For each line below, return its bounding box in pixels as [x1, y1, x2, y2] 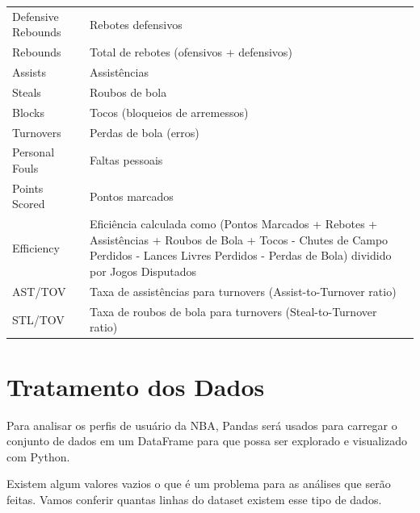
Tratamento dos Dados [6, 369, 265, 402]
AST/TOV [12, 282, 66, 299]
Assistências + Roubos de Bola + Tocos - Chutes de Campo [89, 231, 388, 248]
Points [12, 179, 44, 196]
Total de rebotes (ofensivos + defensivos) [89, 44, 292, 60]
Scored [12, 195, 45, 212]
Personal [12, 144, 55, 161]
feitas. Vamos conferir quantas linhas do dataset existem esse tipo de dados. [6, 490, 382, 507]
